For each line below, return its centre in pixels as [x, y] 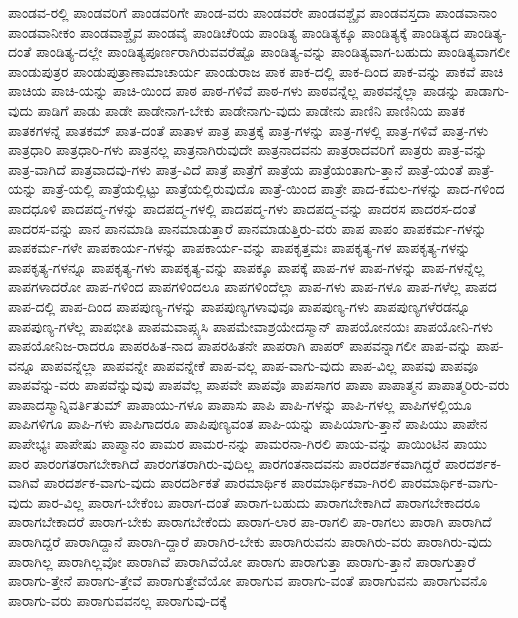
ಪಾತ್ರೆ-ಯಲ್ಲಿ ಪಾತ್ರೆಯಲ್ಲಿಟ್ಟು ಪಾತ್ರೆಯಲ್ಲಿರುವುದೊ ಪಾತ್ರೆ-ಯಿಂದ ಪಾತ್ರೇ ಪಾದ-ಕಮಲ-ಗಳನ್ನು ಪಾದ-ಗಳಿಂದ [273, 188]
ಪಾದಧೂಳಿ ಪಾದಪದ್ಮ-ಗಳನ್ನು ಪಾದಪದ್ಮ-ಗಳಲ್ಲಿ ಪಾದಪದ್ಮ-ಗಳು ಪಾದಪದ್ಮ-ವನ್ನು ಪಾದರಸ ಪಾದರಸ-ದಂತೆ [242, 207]
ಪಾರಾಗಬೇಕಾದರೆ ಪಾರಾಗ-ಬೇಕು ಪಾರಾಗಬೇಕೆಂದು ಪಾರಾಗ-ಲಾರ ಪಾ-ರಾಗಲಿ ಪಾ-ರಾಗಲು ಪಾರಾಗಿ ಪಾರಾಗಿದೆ [250, 521]
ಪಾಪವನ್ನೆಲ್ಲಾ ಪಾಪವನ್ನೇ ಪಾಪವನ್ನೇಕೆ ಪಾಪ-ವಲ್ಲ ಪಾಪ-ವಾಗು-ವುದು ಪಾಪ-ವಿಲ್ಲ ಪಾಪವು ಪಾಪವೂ [259, 364]
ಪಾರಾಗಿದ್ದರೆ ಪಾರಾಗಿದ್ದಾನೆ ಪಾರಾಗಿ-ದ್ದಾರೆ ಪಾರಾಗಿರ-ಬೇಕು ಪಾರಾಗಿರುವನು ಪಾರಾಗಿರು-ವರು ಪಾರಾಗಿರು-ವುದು [250, 541]
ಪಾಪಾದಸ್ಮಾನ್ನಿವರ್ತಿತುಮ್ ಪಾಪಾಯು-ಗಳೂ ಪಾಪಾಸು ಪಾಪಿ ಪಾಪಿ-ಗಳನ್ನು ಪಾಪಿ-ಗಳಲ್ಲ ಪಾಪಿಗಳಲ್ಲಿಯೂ [240, 403]
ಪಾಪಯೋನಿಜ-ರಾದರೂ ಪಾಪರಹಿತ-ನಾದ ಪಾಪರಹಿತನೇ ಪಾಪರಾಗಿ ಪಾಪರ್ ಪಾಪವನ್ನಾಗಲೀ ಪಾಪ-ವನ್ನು [240, 345]
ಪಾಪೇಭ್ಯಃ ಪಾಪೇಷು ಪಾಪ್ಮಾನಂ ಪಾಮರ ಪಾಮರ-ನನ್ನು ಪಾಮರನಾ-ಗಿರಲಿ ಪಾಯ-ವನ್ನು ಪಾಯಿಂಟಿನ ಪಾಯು [247, 443]
